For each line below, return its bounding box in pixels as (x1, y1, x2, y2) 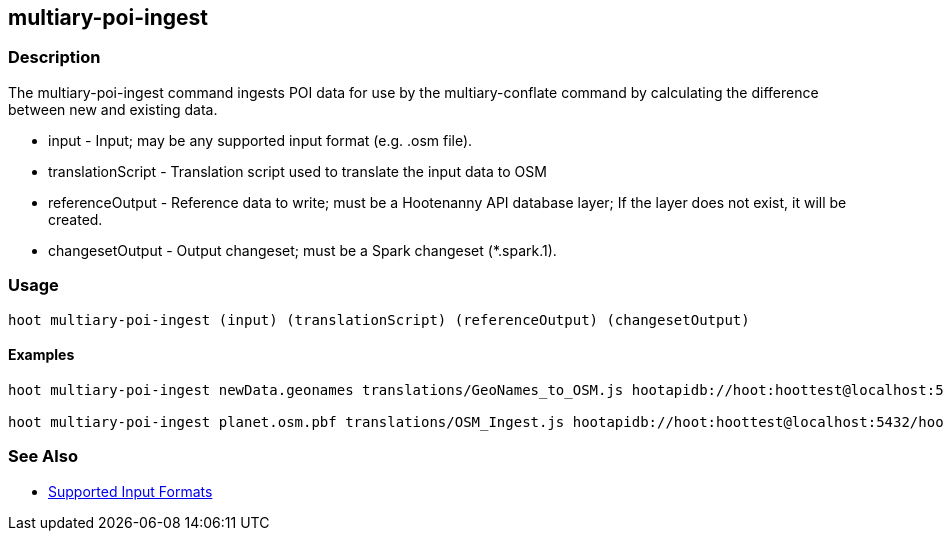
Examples (8, 346, 75, 364)
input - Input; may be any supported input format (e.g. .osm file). (48, 131, 473, 149)
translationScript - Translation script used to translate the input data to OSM (48, 162, 547, 180)
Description (8, 47, 101, 68)
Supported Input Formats (48, 482, 213, 500)
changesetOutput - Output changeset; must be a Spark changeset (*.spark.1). (48, 241, 557, 259)
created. (48, 210, 103, 228)
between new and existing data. (8, 100, 218, 118)
